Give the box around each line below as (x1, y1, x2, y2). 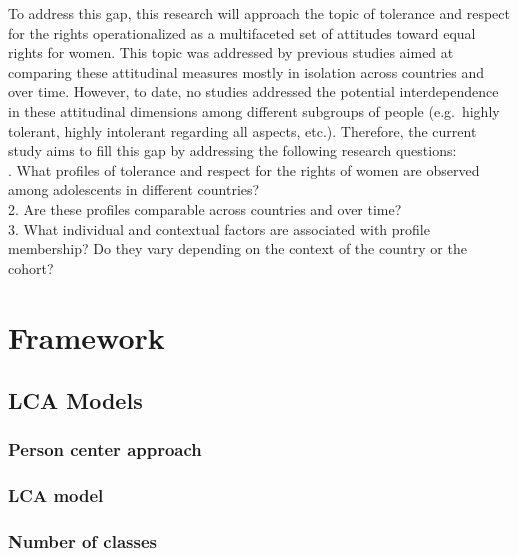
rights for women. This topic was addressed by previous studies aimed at (8, 42, 454, 63)
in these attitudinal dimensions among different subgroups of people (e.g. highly (8, 100, 500, 121)
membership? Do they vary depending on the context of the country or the (8, 238, 467, 259)
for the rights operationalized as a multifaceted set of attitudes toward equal (8, 22, 476, 43)
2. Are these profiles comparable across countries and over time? (8, 198, 402, 219)
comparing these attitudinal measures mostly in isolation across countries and (8, 61, 484, 82)
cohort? (8, 257, 54, 278)
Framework (8, 316, 165, 357)
